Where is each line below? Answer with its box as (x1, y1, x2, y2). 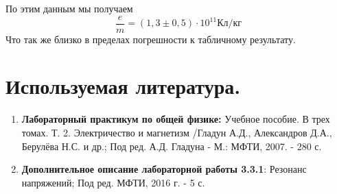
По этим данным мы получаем (5, 1, 133, 15)
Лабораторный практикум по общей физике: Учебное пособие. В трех (21, 112, 330, 126)
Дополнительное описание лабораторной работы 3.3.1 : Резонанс (21, 162, 307, 176)
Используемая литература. (5, 72, 241, 100)
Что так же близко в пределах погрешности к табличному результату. (5, 32, 296, 46)
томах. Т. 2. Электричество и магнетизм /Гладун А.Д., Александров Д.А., (21, 125, 332, 139)
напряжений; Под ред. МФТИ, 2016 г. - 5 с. (21, 175, 205, 189)
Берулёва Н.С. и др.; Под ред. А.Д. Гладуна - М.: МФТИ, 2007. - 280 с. (21, 138, 322, 153)
